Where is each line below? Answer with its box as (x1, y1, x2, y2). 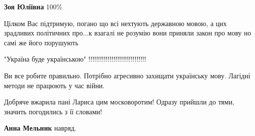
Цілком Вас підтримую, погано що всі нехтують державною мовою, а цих (4, 18, 227, 28)
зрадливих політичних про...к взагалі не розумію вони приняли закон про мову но (4, 28, 251, 38)
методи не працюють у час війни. (4, 80, 105, 90)
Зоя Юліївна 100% (4, 1, 63, 11)
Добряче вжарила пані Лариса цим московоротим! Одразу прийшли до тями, (4, 97, 235, 107)
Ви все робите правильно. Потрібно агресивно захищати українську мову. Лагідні (4, 70, 251, 80)
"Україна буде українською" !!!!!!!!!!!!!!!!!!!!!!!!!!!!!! (4, 54, 146, 64)
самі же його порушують (4, 37, 78, 47)
